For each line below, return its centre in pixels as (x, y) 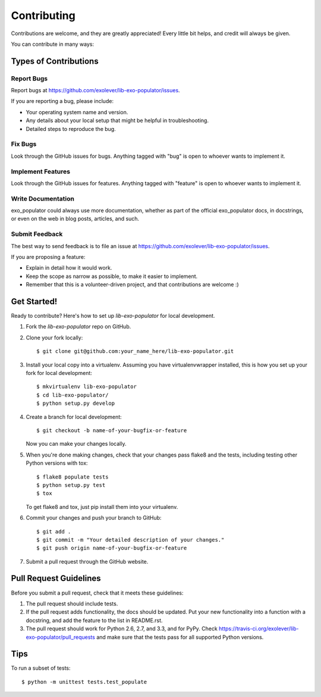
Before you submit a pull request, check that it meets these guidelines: (97, 593)
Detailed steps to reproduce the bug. (71, 129)
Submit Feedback (37, 234)
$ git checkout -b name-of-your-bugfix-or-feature (112, 430)
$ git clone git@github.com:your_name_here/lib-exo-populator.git (135, 351)
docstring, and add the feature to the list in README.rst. (94, 620)
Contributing (43, 15)
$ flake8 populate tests (73, 477)
